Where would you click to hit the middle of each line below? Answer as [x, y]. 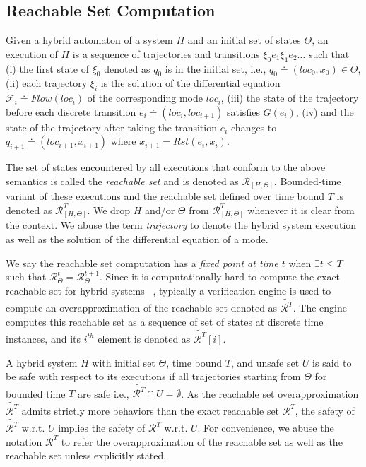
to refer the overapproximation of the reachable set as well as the [202, 441]
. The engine [320, 308]
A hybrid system [42, 362]
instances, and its [43, 338]
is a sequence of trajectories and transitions [166, 53]
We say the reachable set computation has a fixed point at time [142, 262]
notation [24, 441]
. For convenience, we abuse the [266, 428]
